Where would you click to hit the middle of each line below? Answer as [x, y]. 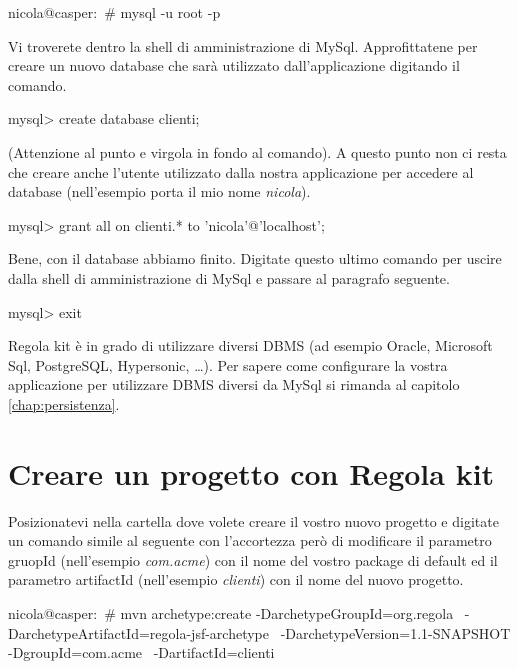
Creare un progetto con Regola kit [251, 472]
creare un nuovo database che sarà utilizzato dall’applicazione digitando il [234, 65]
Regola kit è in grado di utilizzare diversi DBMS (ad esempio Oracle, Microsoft [250, 345]
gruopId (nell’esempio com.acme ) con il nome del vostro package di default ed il [253, 559]
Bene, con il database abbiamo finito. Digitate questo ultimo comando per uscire [255, 258]
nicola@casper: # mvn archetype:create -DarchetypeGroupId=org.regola [231, 613]
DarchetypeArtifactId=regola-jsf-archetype [139, 632]
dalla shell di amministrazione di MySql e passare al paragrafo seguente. [229, 277]
